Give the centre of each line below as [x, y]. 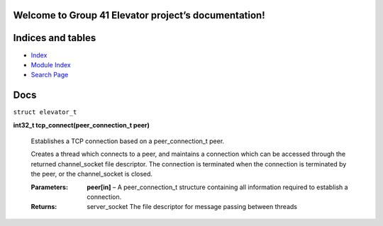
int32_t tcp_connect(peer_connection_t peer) [82, 125]
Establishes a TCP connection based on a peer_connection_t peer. [128, 141]
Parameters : [50, 187]
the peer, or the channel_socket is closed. [91, 174]
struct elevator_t [45, 112]
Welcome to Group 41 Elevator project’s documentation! [139, 15]
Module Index [51, 64]
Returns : [44, 207]
